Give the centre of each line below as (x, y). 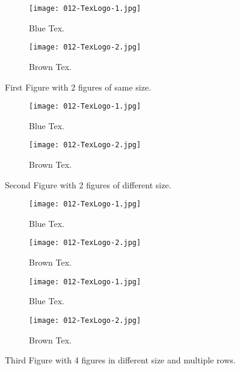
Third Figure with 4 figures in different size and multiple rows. (120, 360)
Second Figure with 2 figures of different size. (88, 184)
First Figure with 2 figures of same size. (78, 87)
